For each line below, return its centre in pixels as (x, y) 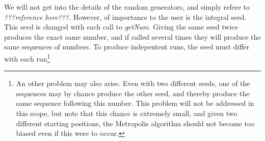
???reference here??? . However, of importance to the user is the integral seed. (125, 17)
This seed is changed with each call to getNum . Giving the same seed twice (121, 27)
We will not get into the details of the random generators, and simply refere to (127, 7)
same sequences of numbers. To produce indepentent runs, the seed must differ (127, 47)
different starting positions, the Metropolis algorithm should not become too (135, 123)
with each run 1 (27, 58)
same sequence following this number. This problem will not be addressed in (135, 103)
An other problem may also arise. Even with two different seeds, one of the (133, 83)
